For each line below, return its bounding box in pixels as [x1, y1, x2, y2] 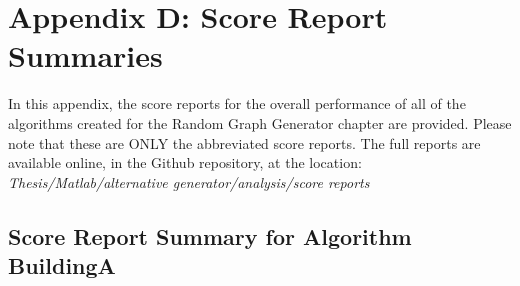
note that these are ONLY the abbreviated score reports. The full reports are [8, 132, 481, 153]
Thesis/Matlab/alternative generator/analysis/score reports [8, 171, 370, 192]
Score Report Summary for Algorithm [8, 220, 412, 251]
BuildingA [8, 250, 116, 281]
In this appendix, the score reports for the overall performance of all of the [8, 93, 466, 114]
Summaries [8, 35, 163, 76]
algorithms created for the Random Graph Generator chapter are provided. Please [8, 112, 512, 133]
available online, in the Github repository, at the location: [8, 152, 362, 173]
